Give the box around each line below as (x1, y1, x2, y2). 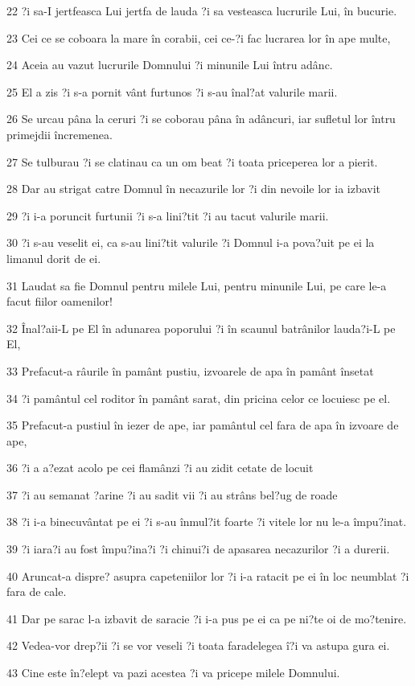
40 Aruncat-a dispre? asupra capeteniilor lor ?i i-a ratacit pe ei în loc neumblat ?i (6, 567, 409, 584)
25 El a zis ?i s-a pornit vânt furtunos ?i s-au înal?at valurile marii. (6, 83, 338, 100)
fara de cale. (6, 583, 67, 600)
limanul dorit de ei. (6, 249, 101, 266)
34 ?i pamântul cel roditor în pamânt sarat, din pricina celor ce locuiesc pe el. (6, 389, 391, 406)
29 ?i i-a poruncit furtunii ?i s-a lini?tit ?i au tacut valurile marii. (6, 207, 329, 224)
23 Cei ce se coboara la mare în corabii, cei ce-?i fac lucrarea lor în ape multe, (6, 29, 391, 46)
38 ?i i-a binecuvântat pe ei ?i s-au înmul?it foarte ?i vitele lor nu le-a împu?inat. (6, 513, 407, 530)
